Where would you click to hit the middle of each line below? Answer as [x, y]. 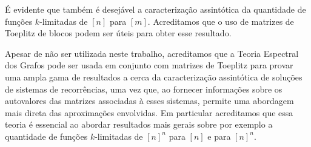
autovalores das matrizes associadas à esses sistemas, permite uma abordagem [149, 101]
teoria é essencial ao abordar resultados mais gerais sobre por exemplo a [139, 124]
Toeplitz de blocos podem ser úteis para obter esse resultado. [118, 33]
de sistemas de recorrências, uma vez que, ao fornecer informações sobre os [144, 89]
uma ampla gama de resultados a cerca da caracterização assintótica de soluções [154, 77]
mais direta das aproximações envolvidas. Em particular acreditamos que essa [149, 112]
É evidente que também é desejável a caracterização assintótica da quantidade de [155, 9]
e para [219, 136]
